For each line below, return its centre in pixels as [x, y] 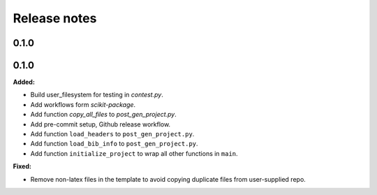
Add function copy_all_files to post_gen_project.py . [104, 115]
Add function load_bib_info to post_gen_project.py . [114, 144]
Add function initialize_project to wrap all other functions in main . [134, 153]
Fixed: [22, 166]
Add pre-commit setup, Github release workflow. [101, 124]
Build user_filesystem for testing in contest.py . [97, 95]
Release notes [55, 18]
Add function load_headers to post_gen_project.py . [112, 134]
